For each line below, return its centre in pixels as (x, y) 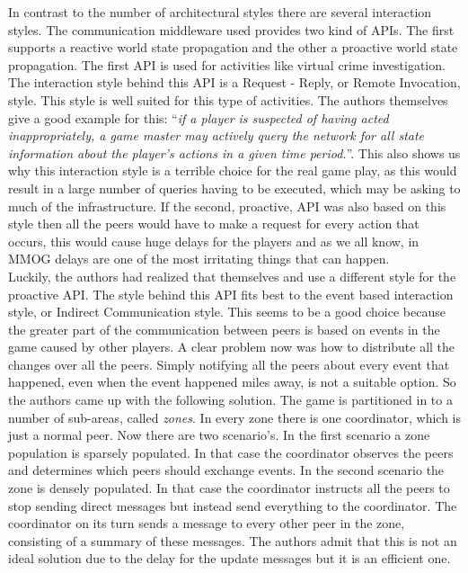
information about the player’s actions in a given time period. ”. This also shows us (234, 152)
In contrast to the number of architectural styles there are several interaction (220, 12)
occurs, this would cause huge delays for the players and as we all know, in (214, 241)
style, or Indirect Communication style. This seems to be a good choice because (227, 312)
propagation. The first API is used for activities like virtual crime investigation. (227, 64)
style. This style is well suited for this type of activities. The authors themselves (228, 99)
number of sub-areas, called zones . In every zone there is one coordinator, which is (235, 417)
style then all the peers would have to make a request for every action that (214, 224)
